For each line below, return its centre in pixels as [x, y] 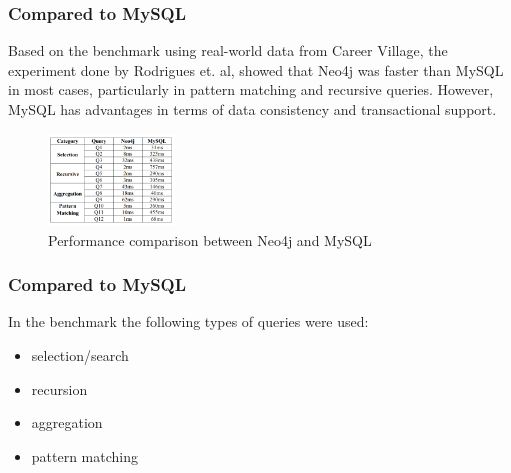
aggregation [67, 422]
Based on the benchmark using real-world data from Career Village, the [228, 50]
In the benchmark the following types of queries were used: [188, 321]
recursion [59, 388]
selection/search [80, 355]
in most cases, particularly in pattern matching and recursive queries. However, [251, 89]
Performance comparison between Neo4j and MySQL [210, 239]
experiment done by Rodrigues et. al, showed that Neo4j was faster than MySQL [256, 69]
